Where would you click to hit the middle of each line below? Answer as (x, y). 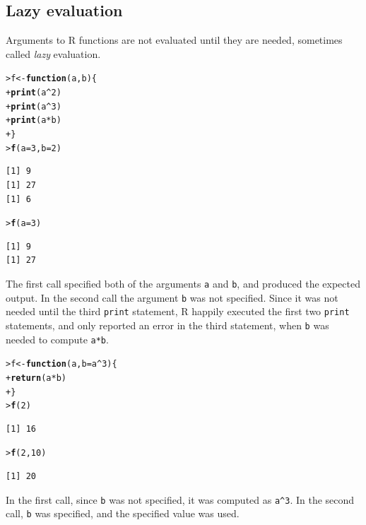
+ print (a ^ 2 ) (34, 93)
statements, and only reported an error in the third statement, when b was (167, 325)
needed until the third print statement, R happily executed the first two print (178, 311)
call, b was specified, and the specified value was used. (123, 513)
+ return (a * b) (36, 378)
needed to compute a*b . (57, 339)
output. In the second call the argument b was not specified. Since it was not (172, 297)
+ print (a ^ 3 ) (34, 106)
